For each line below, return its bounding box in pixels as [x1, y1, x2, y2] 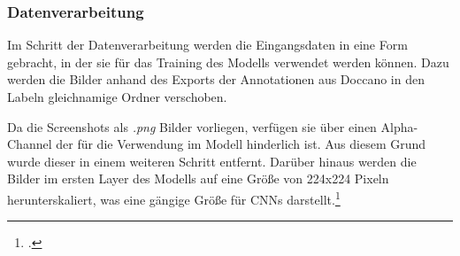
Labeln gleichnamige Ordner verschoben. [7, 88, 227, 105]
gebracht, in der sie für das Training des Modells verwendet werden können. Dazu [7, 52, 449, 71]
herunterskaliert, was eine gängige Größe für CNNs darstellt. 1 [7, 187, 341, 208]
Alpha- [380, 117, 418, 136]
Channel [7, 135, 52, 153]
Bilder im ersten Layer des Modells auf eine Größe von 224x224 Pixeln [7, 169, 389, 188]
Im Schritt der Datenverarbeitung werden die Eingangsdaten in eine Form [7, 35, 408, 54]
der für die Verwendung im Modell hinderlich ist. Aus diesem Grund [56, 135, 426, 153]
